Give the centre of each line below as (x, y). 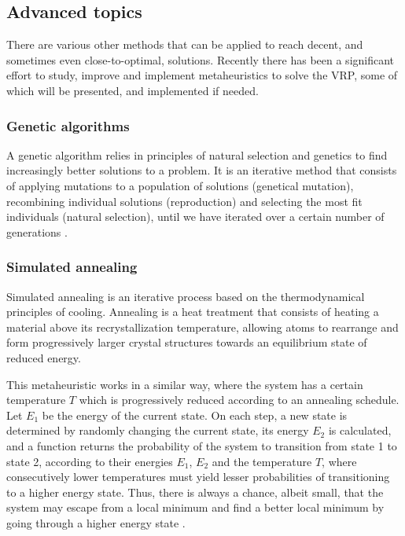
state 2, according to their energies (90, 461)
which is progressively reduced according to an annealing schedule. (239, 400)
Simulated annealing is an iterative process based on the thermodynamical (186, 296)
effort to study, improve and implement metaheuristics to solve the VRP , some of (202, 75)
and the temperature (262, 461)
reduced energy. (44, 357)
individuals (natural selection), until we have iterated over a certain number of (195, 217)
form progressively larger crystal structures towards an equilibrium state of (187, 342)
